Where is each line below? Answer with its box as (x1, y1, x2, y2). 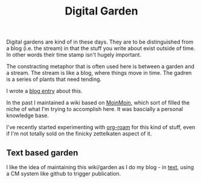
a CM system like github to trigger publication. (6, 170, 121, 177)
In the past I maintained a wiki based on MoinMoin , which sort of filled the (6, 99, 190, 106)
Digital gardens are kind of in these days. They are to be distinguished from (6, 38, 194, 46)
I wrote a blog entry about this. (6, 88, 83, 95)
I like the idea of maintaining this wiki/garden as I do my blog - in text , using (6, 164, 194, 170)
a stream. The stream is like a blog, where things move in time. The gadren (6, 69, 192, 77)
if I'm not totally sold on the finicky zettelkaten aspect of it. (6, 130, 152, 137)
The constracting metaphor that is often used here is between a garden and (6, 63, 195, 70)
